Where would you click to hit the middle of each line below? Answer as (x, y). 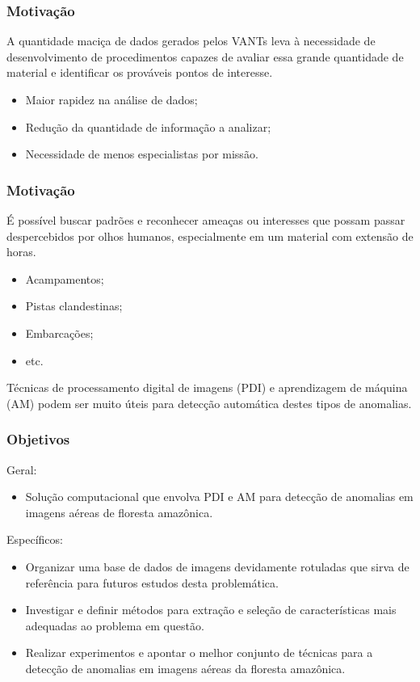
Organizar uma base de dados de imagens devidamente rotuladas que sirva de (217, 566)
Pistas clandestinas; (74, 306)
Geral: (22, 469)
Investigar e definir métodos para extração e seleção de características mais (211, 610)
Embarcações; (59, 333)
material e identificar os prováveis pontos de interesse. (140, 72)
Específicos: (35, 539)
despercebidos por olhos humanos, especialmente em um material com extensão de (210, 236)
